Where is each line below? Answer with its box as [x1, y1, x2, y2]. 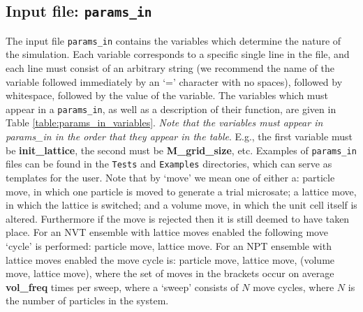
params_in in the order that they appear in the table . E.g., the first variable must [6, 129, 353, 144]
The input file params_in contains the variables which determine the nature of [6, 33, 341, 47]
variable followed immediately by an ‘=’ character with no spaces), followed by [6, 74, 343, 89]
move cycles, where [253, 279, 334, 294]
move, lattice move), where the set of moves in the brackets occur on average [6, 266, 334, 281]
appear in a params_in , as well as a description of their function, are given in [6, 101, 336, 116]
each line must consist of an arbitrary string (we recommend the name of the [6, 61, 335, 75]
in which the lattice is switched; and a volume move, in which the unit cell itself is [6, 198, 357, 212]
